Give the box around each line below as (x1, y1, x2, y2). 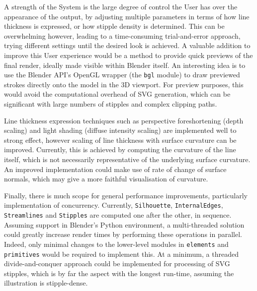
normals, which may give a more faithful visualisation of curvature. (4, 174, 208, 184)
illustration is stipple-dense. (4, 278, 88, 288)
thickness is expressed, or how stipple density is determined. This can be (4, 21, 225, 31)
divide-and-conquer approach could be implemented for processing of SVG (4, 258, 230, 269)
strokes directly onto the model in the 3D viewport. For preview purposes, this (4, 79, 244, 89)
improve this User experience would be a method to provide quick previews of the (4, 50, 253, 60)
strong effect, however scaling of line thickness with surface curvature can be (4, 134, 237, 145)
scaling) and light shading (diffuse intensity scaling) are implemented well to (4, 125, 237, 135)
